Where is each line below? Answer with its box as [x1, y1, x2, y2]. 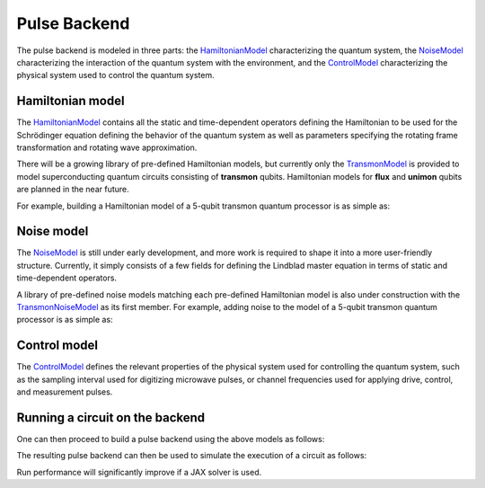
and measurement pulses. [16, 386, 113, 397]
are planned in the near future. [16, 184, 129, 195]
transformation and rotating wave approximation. [16, 142, 198, 153]
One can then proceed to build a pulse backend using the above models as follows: [16, 434, 325, 445]
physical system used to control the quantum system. [16, 70, 215, 81]
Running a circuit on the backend [16, 410, 206, 425]
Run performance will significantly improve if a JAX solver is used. [16, 466, 262, 477]
